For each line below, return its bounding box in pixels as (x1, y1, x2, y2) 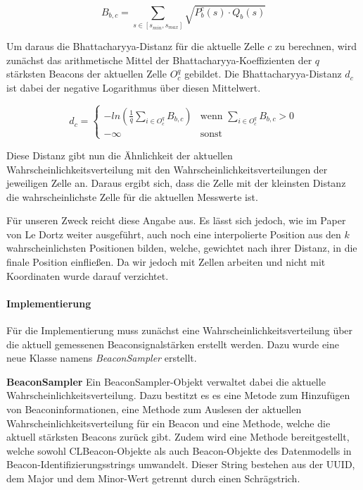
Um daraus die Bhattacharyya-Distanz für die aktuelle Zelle (6, 38, 265, 53)
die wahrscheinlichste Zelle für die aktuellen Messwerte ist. (6, 189, 258, 204)
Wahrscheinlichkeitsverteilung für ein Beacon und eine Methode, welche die (6, 415, 331, 430)
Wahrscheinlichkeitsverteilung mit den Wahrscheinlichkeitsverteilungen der (6, 161, 328, 176)
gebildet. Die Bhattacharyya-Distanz (184, 66, 342, 81)
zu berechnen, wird (274, 38, 357, 53)
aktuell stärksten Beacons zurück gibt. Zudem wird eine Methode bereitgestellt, (6, 429, 350, 444)
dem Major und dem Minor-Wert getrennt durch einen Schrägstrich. (6, 471, 300, 485)
